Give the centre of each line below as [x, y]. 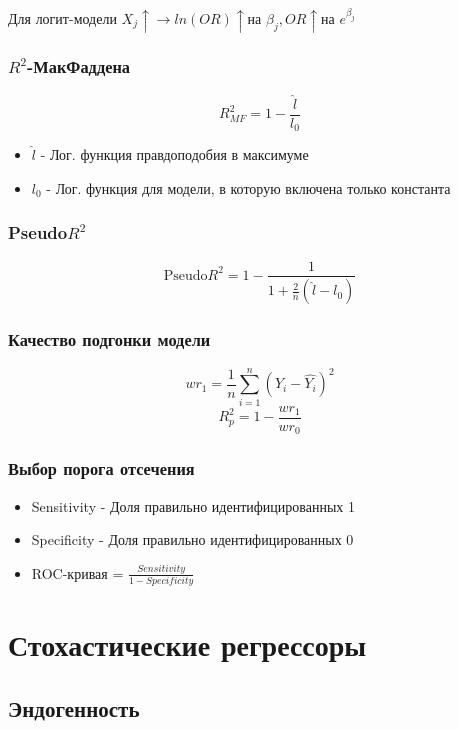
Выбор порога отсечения [101, 468]
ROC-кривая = [77, 572]
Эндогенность [74, 707]
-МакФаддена [79, 66]
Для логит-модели [62, 17]
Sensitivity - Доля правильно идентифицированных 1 [193, 505]
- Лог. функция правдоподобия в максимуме [174, 154]
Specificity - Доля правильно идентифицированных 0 [192, 539]
